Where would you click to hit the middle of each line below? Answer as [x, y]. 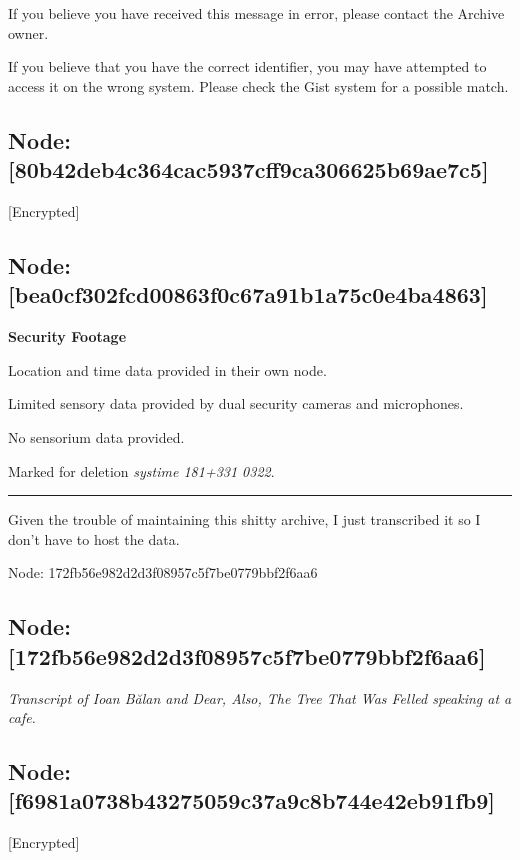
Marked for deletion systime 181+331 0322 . [141, 470]
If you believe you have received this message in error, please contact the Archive [256, 13]
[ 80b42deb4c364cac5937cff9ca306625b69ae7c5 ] [248, 169]
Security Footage [67, 336]
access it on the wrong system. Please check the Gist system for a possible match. [258, 85]
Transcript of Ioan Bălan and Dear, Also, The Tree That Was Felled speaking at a [260, 697]
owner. [28, 32]
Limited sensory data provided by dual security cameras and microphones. [236, 403]
